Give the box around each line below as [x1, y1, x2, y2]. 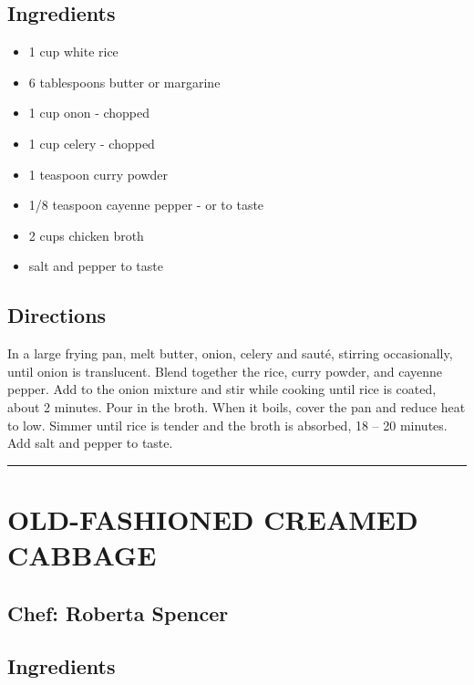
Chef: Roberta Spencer [7, 598, 229, 627]
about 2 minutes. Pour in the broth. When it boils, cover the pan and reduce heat [7, 397, 466, 416]
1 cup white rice [28, 42, 118, 61]
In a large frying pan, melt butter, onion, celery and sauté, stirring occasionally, [7, 344, 453, 363]
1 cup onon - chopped [28, 103, 150, 122]
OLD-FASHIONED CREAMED [7, 500, 418, 537]
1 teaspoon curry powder [28, 164, 169, 183]
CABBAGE [7, 536, 157, 574]
